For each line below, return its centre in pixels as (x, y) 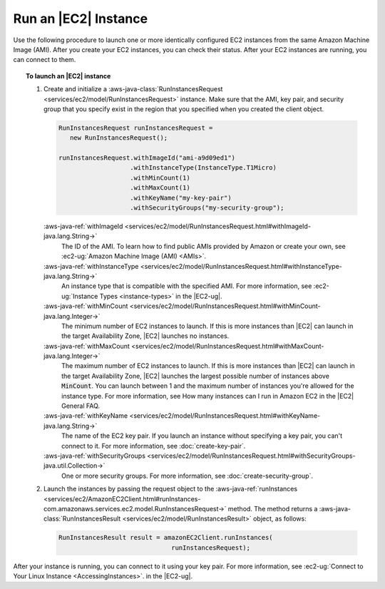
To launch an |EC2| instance (68, 76)
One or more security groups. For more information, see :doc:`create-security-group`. (188, 476)
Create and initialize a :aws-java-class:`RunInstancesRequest (133, 89)
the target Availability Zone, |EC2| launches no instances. (145, 336)
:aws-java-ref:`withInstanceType (91, 266)
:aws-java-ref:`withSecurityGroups (95, 456)
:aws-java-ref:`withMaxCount (87, 346)
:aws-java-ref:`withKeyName (86, 416)
